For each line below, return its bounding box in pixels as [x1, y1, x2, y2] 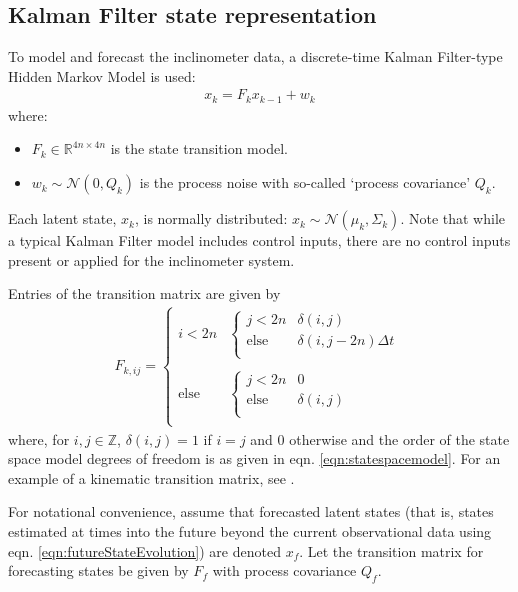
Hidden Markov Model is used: [8, 65, 196, 86]
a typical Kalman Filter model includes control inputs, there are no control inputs [8, 230, 511, 251]
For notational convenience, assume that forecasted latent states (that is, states [8, 501, 494, 522]
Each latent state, [8, 208, 117, 229]
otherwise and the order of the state [289, 428, 510, 449]
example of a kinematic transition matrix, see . [8, 467, 295, 488]
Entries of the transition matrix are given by [8, 283, 281, 304]
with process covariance [212, 560, 357, 581]
